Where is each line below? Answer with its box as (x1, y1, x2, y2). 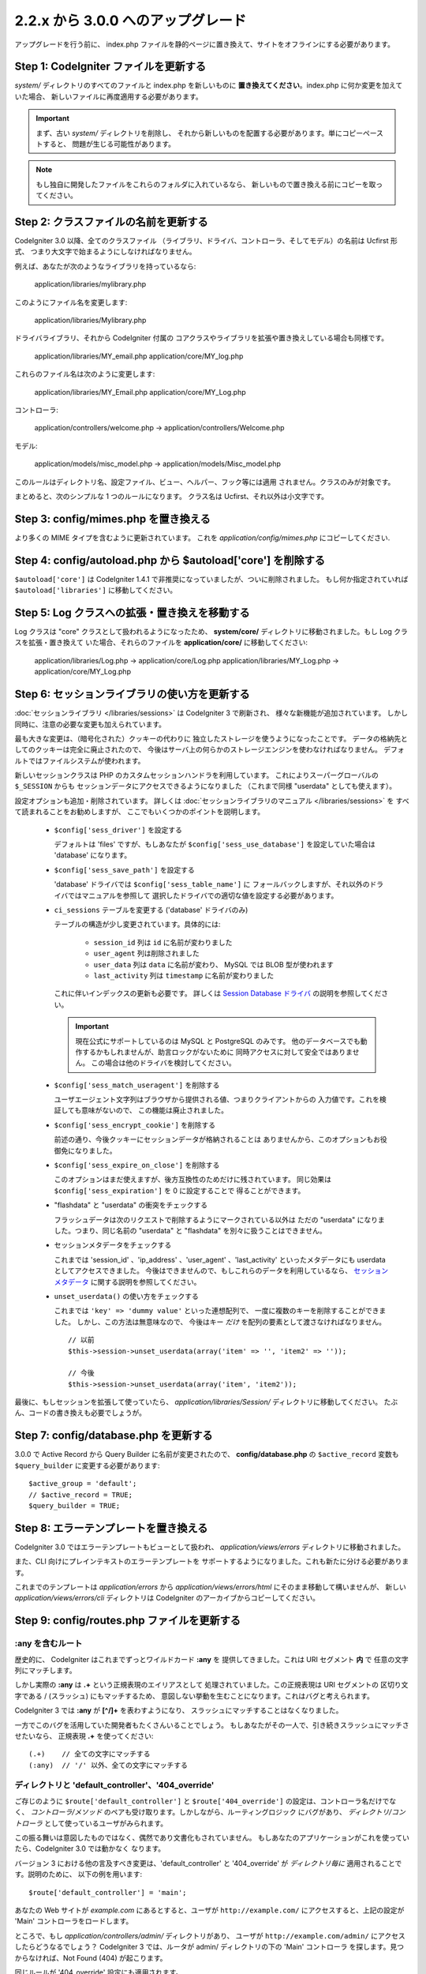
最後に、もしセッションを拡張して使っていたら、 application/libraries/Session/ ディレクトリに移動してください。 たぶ (14, 1398, 398, 1407)
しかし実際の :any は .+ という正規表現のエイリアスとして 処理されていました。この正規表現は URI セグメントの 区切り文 (14, 1680, 409, 1690)
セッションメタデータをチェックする (54, 1240, 172, 1250)
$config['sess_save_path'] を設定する (54, 865, 195, 874)
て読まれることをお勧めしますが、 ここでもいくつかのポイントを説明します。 (14, 807, 264, 816)
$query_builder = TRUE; (28, 1501, 121, 1510)
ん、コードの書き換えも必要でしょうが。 (14, 1408, 146, 1417)
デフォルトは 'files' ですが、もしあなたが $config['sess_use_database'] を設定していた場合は (54, 839, 376, 849)
